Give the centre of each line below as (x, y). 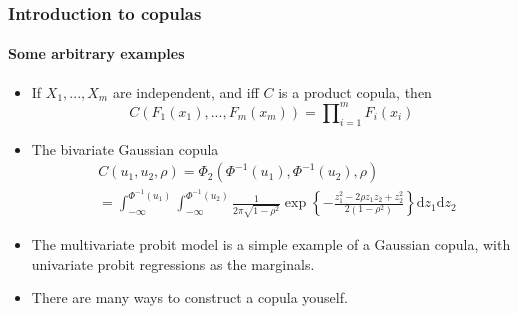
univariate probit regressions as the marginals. (173, 263)
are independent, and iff (185, 91)
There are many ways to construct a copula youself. (189, 297)
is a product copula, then (355, 91)
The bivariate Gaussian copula (125, 148)
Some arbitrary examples (96, 53)
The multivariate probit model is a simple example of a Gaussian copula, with (271, 243)
